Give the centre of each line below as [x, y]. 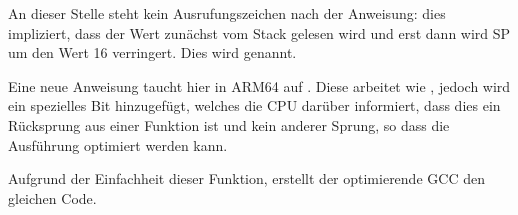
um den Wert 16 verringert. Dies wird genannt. [152, 52]
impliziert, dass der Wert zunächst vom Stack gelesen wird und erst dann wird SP [259, 32]
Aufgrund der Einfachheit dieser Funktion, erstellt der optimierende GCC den [246, 178]
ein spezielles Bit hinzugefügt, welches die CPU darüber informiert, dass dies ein [254, 105]
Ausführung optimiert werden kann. [118, 144]
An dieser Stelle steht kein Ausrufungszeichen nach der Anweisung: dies [227, 13]
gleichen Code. [52, 197]
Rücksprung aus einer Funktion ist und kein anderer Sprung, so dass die [229, 124]
